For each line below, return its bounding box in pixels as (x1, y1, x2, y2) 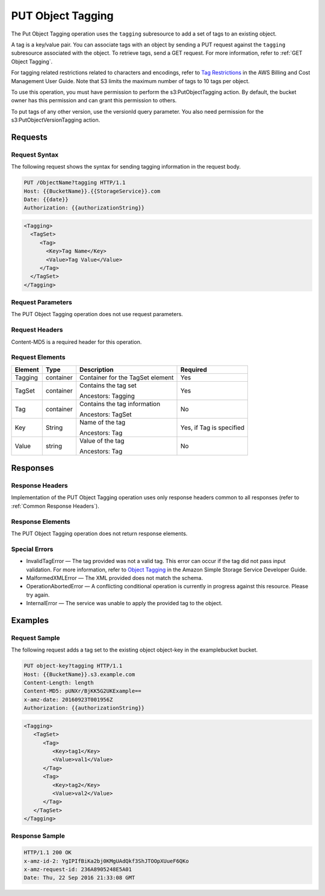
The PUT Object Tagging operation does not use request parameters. (11, 311, 184, 318)
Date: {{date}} (23, 196, 69, 203)
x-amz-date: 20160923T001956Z (23, 696, 113, 703)
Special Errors (11, 545, 54, 553)
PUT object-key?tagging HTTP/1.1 (23, 662, 123, 670)
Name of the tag (79, 418, 126, 426)
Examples (11, 615, 49, 626)
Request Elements (11, 353, 66, 361)
